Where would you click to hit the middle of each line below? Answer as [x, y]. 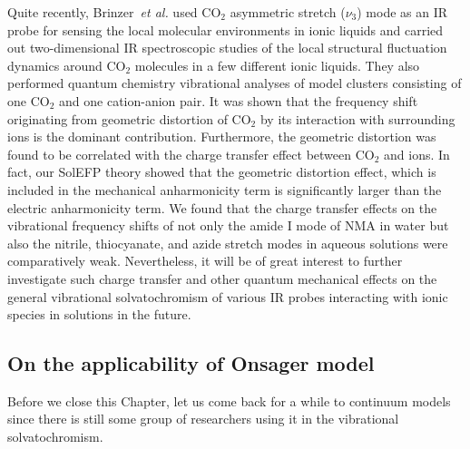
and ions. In [417, 154]
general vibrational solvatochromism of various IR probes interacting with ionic [228, 296]
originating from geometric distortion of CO [129, 118]
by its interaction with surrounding [357, 118]
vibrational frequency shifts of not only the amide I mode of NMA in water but [228, 225]
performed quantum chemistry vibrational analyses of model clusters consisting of [235, 83]
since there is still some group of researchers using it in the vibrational [203, 419]
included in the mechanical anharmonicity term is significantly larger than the [225, 189]
